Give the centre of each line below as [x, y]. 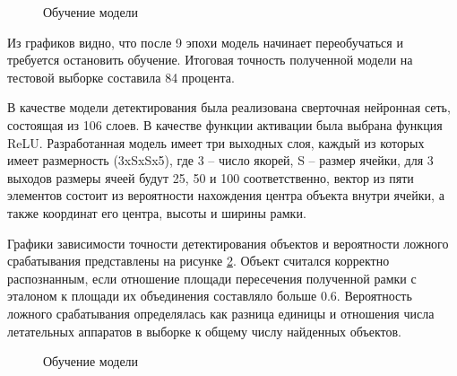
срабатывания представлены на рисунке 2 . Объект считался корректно [198, 261]
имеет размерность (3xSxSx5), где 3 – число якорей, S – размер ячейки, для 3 [220, 160]
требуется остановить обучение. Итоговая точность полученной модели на [210, 60]
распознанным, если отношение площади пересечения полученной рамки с [212, 278]
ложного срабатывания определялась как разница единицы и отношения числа [221, 313]
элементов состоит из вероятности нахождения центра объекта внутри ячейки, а [226, 195]
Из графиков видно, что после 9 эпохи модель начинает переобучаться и [205, 42]
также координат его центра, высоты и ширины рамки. [157, 212]
